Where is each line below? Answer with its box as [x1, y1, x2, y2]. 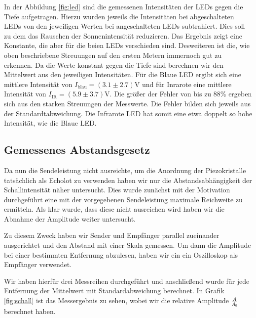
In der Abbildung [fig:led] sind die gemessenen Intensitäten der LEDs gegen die [4, 1, 243, 11]
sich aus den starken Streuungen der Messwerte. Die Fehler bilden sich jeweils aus [4, 98, 251, 108]
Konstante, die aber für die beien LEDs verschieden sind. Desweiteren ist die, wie [4, 40, 250, 50]
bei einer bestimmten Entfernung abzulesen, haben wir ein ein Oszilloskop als [4, 249, 238, 260]
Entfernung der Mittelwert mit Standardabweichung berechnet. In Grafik [4, 285, 224, 296]
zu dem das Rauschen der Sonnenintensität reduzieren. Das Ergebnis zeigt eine [4, 30, 242, 41]
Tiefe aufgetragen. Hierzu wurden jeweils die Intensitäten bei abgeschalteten [4, 11, 234, 21]
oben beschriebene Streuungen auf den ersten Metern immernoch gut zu [4, 49, 222, 60]
